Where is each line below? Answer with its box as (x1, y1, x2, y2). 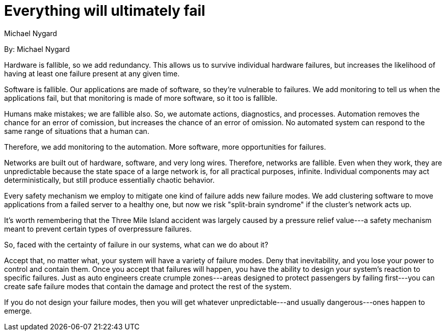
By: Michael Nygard (4, 44, 70, 53)
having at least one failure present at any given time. (4, 69, 180, 78)
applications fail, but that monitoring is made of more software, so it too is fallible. (4, 93, 277, 102)
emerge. (4, 306, 32, 315)
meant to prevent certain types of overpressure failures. (4, 224, 192, 233)
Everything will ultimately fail (4, 2, 205, 19)
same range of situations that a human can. (4, 126, 149, 135)
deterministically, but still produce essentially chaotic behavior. (4, 175, 215, 184)
